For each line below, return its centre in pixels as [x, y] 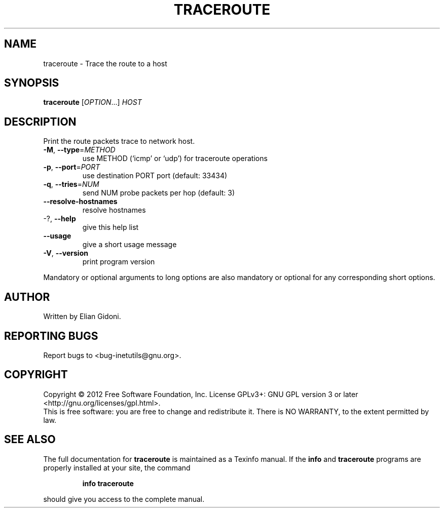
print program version [119, 262]
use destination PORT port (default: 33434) [155, 176]
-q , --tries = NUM [71, 184]
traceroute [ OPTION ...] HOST [92, 102]
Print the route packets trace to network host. [119, 141]
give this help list [110, 227]
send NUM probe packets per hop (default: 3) [159, 193]
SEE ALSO [30, 440]
